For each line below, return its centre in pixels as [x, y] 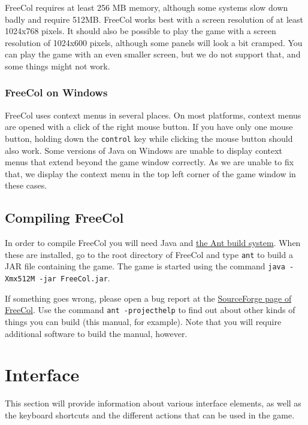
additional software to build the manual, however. [96, 333]
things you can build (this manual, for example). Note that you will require [143, 322]
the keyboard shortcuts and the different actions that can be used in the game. [150, 415]
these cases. [26, 185]
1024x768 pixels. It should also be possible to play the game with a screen [141, 31]
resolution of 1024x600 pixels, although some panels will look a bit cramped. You [154, 42]
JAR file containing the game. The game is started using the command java [145, 266]
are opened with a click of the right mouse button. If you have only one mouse [149, 127]
